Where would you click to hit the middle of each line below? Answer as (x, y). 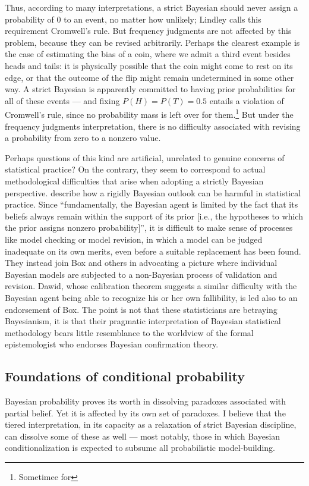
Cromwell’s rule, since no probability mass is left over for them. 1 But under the (149, 113)
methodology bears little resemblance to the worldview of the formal (129, 332)
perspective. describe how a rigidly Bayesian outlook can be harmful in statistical (153, 192)
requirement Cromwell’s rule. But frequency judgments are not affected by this (148, 31)
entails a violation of (247, 100)
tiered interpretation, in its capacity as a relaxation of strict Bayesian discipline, (151, 424)
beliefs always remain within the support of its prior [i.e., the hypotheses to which (154, 216)
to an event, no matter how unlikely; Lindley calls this (163, 19)
